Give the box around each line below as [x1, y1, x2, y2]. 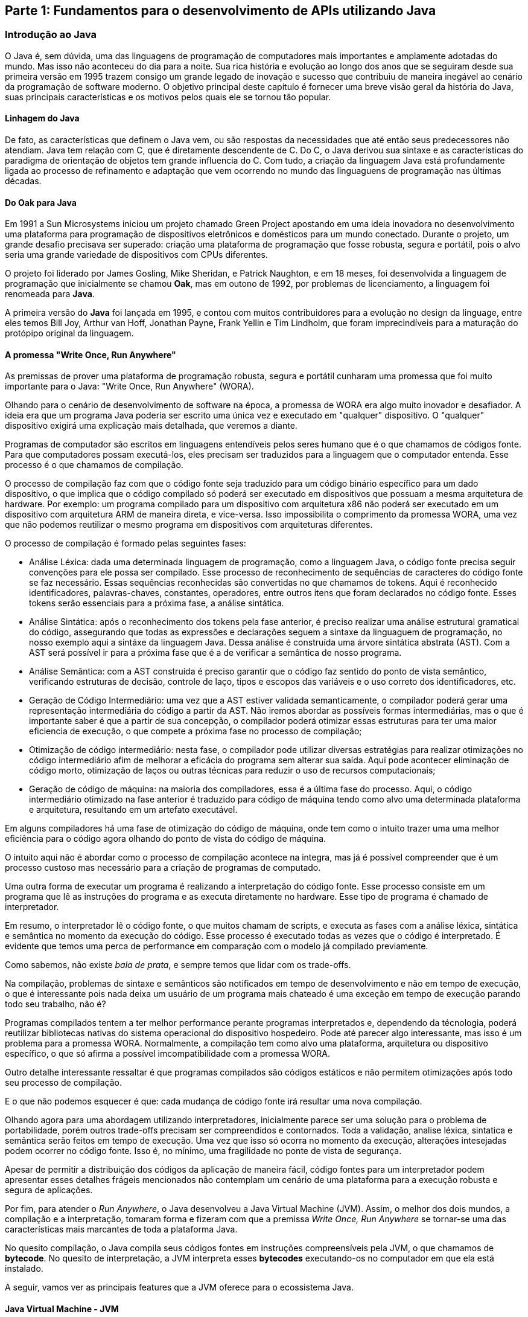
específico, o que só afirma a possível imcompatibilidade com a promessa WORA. [5, 1048, 330, 1059]
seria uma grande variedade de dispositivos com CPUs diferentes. [5, 249, 268, 260]
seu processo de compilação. [5, 1077, 122, 1088]
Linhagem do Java [5, 113, 80, 124]
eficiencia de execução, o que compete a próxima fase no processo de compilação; [29, 726, 362, 737]
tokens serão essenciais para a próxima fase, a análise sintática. [29, 598, 284, 609]
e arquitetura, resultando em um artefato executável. [29, 804, 238, 815]
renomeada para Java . [5, 289, 95, 300]
